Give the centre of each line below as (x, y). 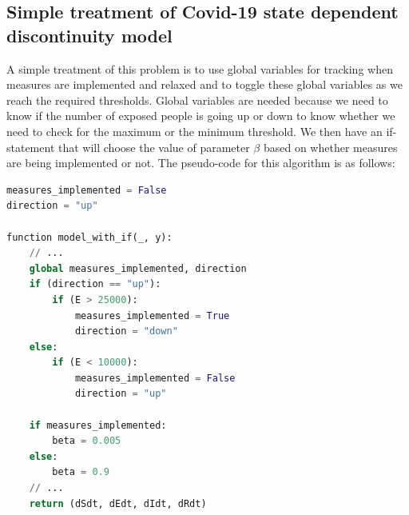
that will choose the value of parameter (154, 147)
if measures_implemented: (98, 425)
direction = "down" (126, 331)
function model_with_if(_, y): (89, 237)
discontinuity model (89, 35)
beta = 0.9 (81, 472)
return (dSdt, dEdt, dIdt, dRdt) (118, 503)
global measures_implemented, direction (138, 268)
